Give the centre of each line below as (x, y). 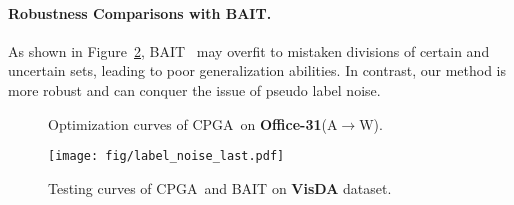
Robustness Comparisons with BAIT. (140, 12)
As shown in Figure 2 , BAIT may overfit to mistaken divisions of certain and (249, 50)
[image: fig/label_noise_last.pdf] (166, 156)
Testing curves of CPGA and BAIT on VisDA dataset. (220, 187)
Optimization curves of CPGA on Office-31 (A (193, 123)
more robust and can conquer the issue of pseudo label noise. (194, 89)
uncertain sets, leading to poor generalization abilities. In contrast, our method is (257, 70)
